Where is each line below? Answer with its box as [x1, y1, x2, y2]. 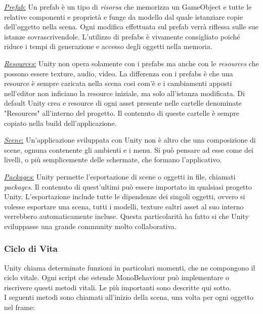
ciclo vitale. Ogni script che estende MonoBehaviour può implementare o [4, 272, 229, 283]
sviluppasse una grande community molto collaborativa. [4, 220, 177, 231]
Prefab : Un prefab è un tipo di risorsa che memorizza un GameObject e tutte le [4, 2, 252, 12]
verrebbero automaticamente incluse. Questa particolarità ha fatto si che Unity [4, 211, 249, 221]
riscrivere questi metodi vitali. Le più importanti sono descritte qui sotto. [4, 282, 231, 292]
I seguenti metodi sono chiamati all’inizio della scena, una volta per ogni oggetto [4, 292, 253, 302]
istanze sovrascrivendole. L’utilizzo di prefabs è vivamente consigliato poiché [4, 31, 240, 41]
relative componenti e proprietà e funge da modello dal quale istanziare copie [4, 11, 243, 22]
